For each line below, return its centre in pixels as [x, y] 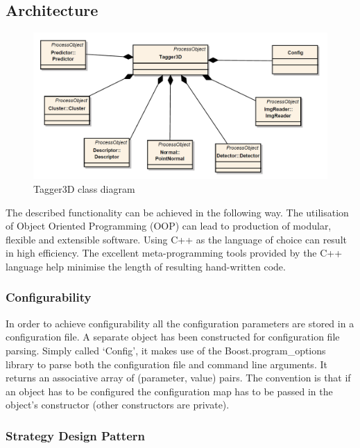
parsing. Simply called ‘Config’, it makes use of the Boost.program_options [166, 350]
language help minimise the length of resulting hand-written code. [146, 266]
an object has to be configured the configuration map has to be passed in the [169, 391]
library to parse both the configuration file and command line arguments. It [166, 364]
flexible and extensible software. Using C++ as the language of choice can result [176, 239]
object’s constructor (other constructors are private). [118, 405]
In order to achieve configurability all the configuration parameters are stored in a [180, 323]
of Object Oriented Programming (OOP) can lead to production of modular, [169, 226]
